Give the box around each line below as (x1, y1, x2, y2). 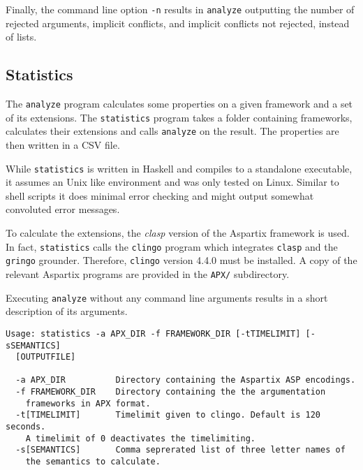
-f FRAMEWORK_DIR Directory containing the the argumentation (15, 387, 326, 397)
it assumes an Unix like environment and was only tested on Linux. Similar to (6, 175, 339, 189)
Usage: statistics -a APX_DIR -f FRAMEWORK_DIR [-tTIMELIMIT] (6, 328, 301, 339)
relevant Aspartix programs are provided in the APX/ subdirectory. (6, 266, 290, 281)
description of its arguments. (6, 304, 128, 318)
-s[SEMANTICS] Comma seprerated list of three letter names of (15, 445, 346, 455)
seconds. (6, 422, 46, 432)
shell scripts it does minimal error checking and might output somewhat (6, 188, 314, 203)
